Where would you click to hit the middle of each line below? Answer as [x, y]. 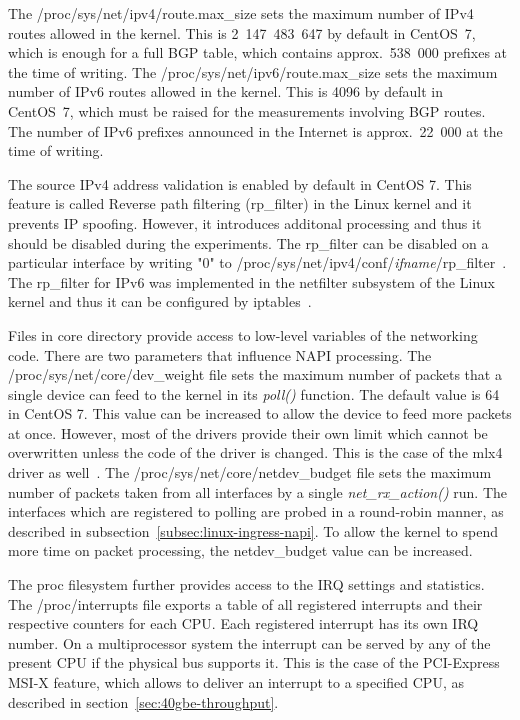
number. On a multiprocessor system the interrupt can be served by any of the [249, 642]
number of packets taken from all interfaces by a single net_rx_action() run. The [258, 491]
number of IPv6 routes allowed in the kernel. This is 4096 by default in [225, 91]
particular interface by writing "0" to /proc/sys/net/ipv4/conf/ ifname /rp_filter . [257, 262]
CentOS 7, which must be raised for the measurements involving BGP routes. [247, 110]
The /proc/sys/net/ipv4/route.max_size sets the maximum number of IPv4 [241, 13]
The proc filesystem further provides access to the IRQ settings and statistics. [246, 584]
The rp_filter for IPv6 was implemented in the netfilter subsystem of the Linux [251, 281]
